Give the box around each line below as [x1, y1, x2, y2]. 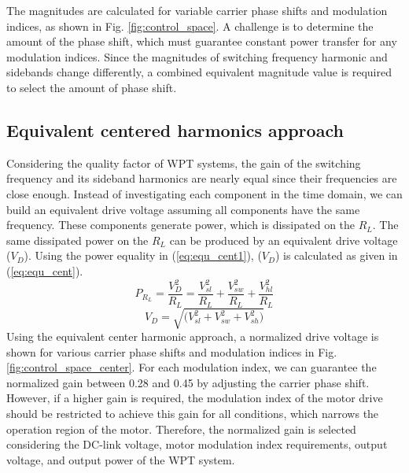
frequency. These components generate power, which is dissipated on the [6, 216, 356, 233]
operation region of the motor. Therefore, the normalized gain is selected [6, 420, 356, 437]
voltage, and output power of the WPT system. [6, 451, 235, 467]
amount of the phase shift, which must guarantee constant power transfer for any [6, 33, 397, 50]
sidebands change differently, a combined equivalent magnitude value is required [6, 64, 392, 80]
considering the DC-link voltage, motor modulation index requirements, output [6, 436, 388, 453]
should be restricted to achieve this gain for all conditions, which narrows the [6, 405, 379, 422]
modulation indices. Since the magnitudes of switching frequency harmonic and [6, 48, 388, 65]
